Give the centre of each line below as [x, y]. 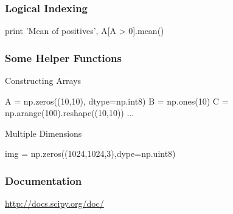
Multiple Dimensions [43, 133]
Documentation [43, 180]
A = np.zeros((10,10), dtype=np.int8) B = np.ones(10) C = [117, 101]
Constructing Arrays [43, 81]
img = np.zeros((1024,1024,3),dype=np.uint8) [90, 154]
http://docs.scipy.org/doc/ [54, 203]
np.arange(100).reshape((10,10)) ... [70, 113]
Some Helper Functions [63, 57]
